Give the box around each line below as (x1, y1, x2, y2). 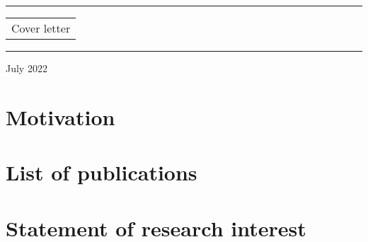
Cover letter (11, 20, 71, 36)
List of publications (6, 158, 197, 187)
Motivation (6, 102, 115, 131)
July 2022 (6, 61, 47, 75)
